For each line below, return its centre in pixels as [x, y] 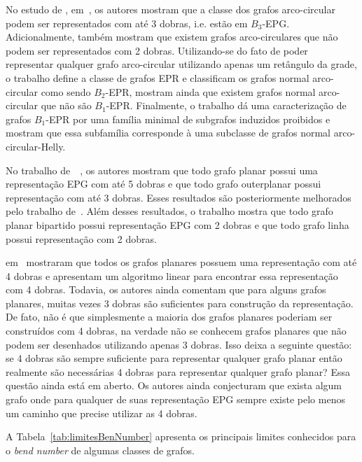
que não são [66, 105]
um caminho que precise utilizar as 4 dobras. [102, 413]
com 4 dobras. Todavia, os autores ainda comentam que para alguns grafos [166, 289]
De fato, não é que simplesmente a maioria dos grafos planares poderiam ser [169, 317]
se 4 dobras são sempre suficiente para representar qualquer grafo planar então [174, 358]
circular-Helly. [36, 146]
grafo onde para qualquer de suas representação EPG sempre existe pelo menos [175, 399]
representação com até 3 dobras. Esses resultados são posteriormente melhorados [179, 197]
